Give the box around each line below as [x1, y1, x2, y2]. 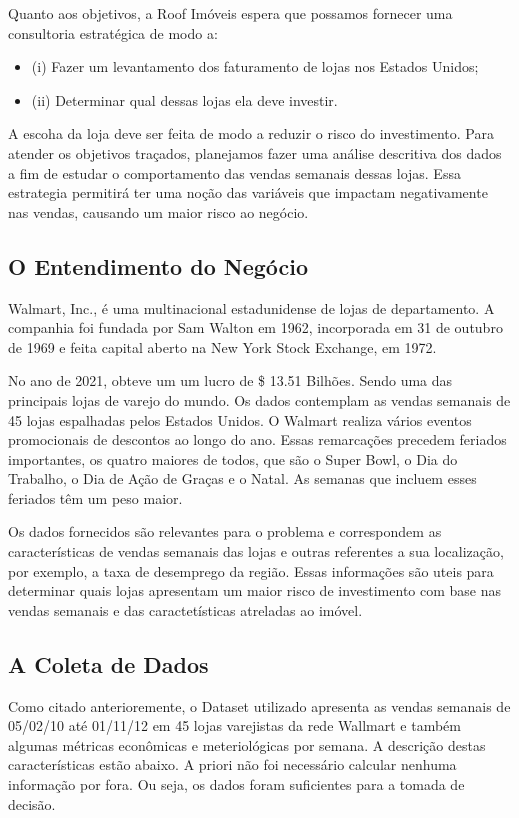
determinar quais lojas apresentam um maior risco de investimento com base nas [8, 580, 502, 601]
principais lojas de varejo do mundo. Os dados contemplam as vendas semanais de [8, 389, 511, 410]
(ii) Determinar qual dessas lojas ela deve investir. [31, 89, 338, 110]
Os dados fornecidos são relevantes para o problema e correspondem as [8, 521, 442, 542]
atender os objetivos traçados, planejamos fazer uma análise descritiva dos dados [8, 142, 502, 163]
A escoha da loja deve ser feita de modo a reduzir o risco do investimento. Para [8, 123, 494, 144]
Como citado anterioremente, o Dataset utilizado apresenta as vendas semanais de [8, 695, 511, 716]
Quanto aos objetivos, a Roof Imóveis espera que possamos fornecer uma [8, 3, 453, 23]
